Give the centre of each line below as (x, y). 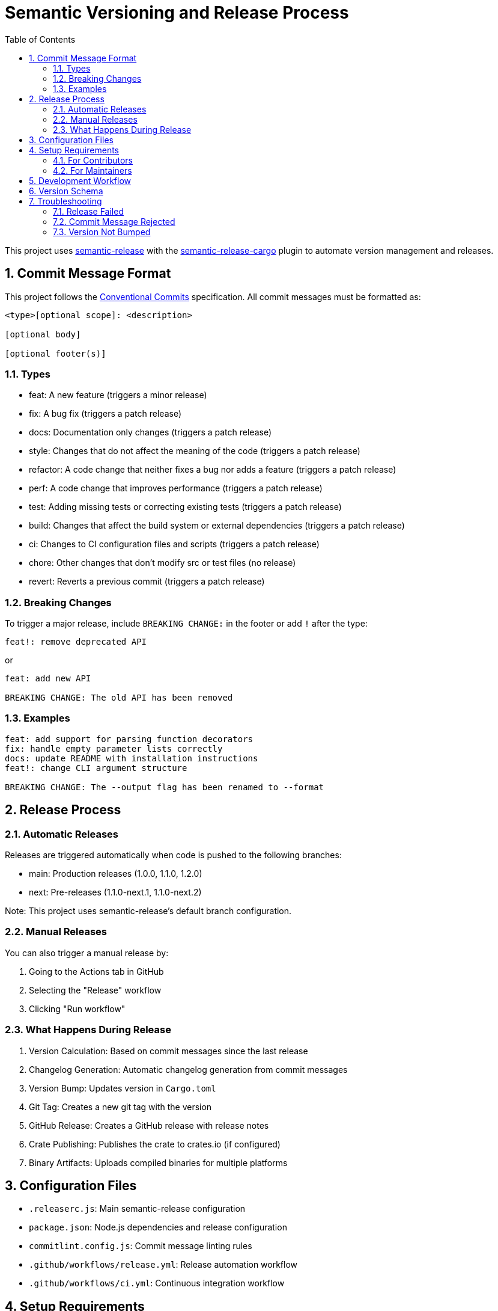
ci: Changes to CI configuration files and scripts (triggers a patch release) (174, 544)
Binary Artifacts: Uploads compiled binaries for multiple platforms (158, 1162)
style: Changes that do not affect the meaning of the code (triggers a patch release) (195, 451)
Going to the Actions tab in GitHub (96, 971)
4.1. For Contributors (93, 160)
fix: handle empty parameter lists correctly (114, 748)
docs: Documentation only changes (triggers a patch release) (150, 432)
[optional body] (43, 334)
